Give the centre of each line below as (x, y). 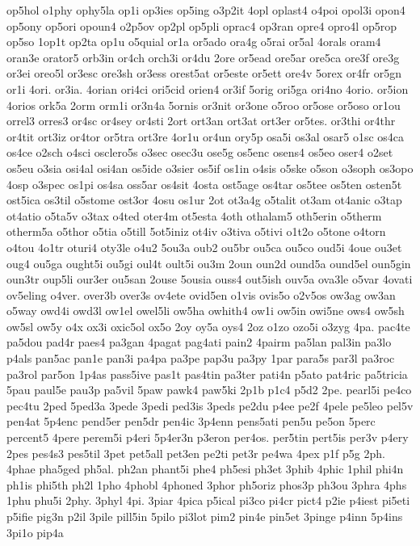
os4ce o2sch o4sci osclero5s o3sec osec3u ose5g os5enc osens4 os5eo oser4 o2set (200, 152)
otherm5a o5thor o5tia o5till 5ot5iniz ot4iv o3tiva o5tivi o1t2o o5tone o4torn (196, 231)
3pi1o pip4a (35, 532)
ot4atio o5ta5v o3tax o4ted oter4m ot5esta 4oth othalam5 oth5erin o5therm (194, 215)
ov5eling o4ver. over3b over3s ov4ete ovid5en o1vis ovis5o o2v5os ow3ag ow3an (201, 294)
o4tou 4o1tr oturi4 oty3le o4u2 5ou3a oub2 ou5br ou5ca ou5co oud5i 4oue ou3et (204, 247)
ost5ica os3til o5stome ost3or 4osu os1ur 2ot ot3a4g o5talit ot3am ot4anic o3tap (204, 200)
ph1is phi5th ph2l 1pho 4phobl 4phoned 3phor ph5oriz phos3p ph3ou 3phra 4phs (207, 484)
